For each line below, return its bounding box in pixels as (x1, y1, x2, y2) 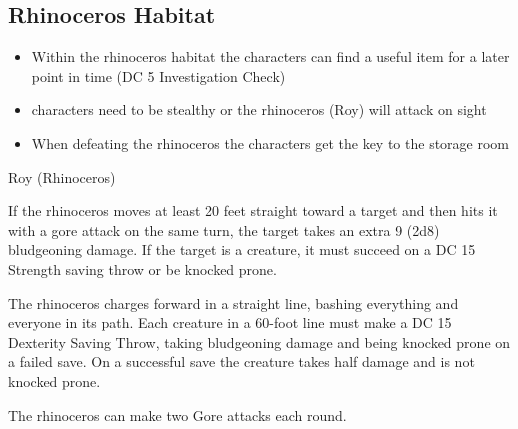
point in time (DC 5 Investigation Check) (31, 65, 286, 86)
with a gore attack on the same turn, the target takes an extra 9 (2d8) (8, 219, 440, 240)
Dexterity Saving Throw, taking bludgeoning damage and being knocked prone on (8, 331, 511, 352)
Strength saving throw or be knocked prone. (8, 258, 277, 279)
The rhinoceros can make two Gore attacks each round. (8, 404, 347, 425)
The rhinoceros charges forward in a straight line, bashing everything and (8, 292, 459, 313)
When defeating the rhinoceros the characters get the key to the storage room (31, 132, 509, 153)
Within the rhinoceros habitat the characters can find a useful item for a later (31, 46, 510, 67)
